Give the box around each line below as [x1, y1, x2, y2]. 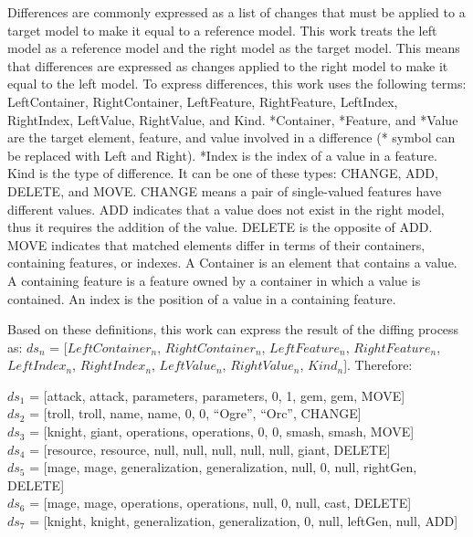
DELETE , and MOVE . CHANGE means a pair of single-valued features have [7, 181, 442, 200]
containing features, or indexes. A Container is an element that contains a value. [7, 253, 457, 272]
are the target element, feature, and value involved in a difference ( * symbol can [7, 128, 456, 147]
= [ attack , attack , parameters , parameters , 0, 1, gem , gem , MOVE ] [29, 385, 405, 405]
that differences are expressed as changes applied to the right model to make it [7, 56, 448, 75]
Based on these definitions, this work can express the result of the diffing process [7, 320, 459, 339]
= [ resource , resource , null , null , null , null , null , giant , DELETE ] [29, 439, 391, 458]
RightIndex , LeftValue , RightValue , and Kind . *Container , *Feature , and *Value [7, 110, 458, 129]
